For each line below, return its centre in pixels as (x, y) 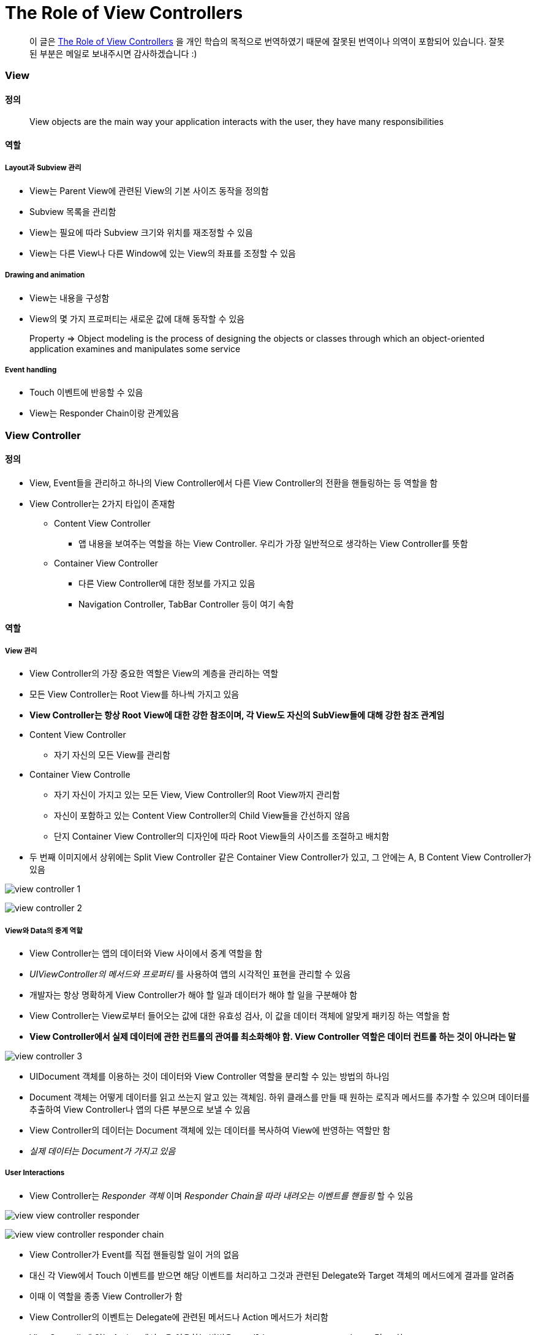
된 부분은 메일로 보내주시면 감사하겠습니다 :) (113, 53)
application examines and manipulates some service (135, 348)
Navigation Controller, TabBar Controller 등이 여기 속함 (186, 604)
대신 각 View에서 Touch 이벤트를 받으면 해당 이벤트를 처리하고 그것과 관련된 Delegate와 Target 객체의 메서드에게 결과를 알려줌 (272, 1275)
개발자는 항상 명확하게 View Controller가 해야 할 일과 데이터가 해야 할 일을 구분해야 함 (194, 995)
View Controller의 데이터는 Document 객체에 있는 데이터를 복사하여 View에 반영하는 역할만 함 (210, 1130)
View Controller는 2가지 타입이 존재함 (102, 503)
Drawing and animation (45, 275)
